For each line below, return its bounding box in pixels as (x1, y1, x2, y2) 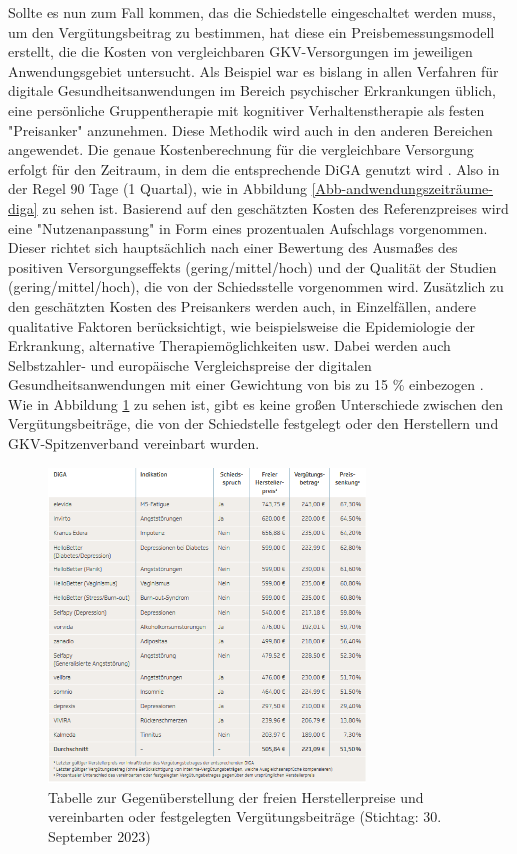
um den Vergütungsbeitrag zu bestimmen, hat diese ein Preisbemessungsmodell (8, 21, 495, 42)
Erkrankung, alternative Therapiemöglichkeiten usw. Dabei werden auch (8, 335, 451, 356)
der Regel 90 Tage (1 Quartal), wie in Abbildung (8, 178, 307, 199)
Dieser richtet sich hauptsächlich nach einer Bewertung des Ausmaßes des (8, 237, 458, 258)
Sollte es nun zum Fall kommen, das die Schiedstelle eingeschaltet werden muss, (8, 2, 496, 22)
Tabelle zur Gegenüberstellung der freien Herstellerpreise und (48, 786, 424, 807)
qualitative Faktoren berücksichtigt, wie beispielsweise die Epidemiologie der (8, 315, 476, 336)
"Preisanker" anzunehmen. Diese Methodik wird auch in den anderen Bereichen (8, 119, 493, 140)
